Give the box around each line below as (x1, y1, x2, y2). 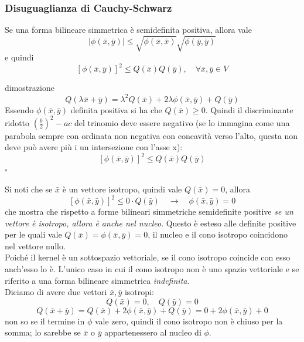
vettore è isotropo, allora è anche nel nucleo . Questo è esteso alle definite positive (5, 216, 296, 229)
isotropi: (124, 286, 154, 298)
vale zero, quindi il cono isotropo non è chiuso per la (94, 314, 283, 327)
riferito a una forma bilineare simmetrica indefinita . (5, 274, 190, 286)
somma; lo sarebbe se (5, 326, 81, 338)
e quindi (5, 51, 34, 63)
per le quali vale (5, 228, 62, 241)
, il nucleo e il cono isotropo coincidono (148, 228, 288, 241)
